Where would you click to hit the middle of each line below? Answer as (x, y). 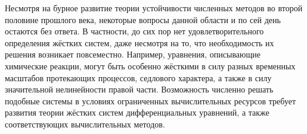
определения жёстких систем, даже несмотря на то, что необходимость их (139, 42)
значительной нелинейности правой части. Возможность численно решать (139, 89)
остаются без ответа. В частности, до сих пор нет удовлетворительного (134, 31)
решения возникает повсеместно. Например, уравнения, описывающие (133, 54)
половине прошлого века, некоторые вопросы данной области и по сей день (143, 19)
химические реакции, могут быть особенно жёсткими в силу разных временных (150, 66)
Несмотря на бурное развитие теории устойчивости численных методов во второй (154, 8)
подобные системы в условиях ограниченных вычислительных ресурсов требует (151, 100)
